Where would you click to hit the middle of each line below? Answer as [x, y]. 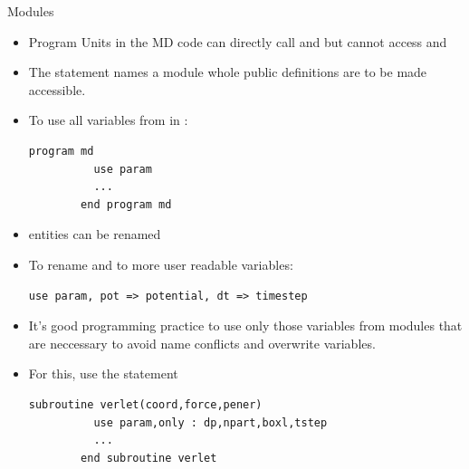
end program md [126, 204]
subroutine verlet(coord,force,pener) [145, 404]
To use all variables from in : [108, 120]
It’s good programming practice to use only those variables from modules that [245, 325]
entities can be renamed [95, 234]
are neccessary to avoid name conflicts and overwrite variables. [202, 343]
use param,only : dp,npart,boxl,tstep [211, 422]
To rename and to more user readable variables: [161, 264]
